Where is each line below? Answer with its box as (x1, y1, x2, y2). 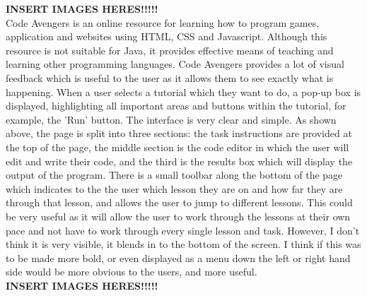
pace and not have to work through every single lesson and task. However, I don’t (6, 223, 360, 237)
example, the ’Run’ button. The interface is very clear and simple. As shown (6, 112, 337, 126)
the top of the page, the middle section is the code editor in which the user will (6, 139, 349, 154)
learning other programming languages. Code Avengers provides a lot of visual (6, 57, 344, 71)
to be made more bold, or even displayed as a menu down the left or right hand (6, 250, 351, 265)
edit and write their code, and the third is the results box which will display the (6, 153, 353, 168)
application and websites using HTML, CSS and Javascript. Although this (6, 29, 327, 44)
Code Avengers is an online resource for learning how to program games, (6, 15, 320, 30)
